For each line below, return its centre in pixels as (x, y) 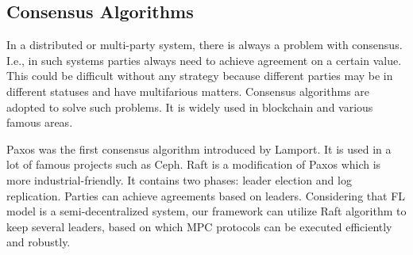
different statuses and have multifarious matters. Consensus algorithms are (188, 91)
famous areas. (40, 122)
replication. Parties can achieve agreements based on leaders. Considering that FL (206, 195)
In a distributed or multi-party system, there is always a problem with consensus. (205, 45)
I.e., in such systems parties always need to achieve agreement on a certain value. (204, 60)
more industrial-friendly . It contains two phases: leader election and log (179, 179)
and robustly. (39, 242)
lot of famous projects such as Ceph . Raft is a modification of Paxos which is (194, 164)
